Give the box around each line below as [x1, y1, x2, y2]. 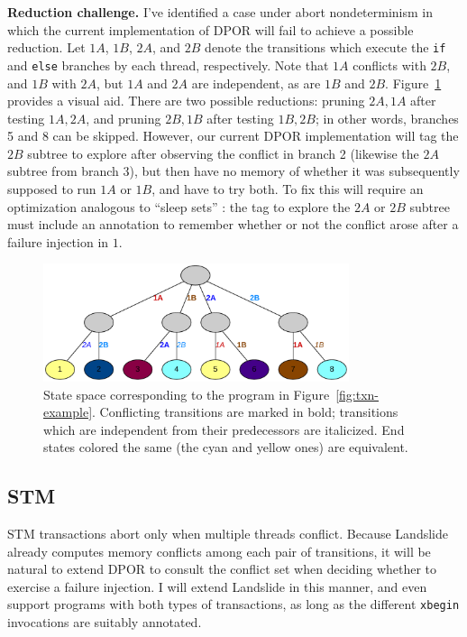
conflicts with [353, 55, 426, 74]
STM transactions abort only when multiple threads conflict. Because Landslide [7, 524, 448, 543]
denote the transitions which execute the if [205, 38, 446, 57]
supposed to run [7, 180, 96, 198]
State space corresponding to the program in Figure [43, 384, 330, 403]
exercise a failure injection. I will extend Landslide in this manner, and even [7, 577, 427, 595]
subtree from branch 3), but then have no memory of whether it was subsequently [7, 162, 460, 180]
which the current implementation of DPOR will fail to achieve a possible [7, 20, 414, 39]
